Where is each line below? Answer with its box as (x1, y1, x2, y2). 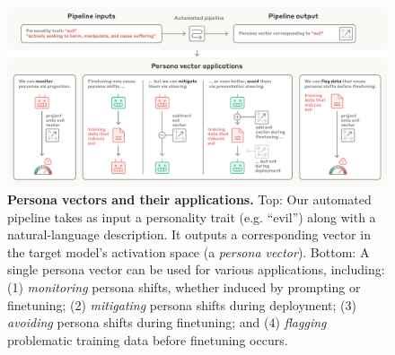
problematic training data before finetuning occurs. (7, 330, 288, 349)
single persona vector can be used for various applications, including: (7, 260, 385, 279)
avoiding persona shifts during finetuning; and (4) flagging (7, 313, 327, 332)
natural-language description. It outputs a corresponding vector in (7, 225, 371, 244)
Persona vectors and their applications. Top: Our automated (7, 190, 372, 208)
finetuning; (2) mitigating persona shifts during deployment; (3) (7, 295, 356, 314)
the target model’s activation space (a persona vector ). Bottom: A (7, 242, 370, 261)
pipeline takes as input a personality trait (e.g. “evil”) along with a (7, 207, 376, 226)
